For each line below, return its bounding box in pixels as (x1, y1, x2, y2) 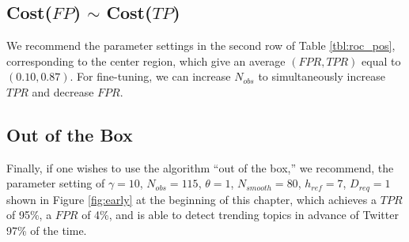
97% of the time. (6, 222, 87, 239)
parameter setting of (6, 175, 105, 191)
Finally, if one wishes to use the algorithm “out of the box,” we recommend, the (6, 159, 394, 176)
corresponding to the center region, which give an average (6, 52, 286, 69)
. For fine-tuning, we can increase (70, 68, 231, 85)
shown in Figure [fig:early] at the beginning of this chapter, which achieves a (6, 191, 377, 207)
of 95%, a (6, 206, 52, 223)
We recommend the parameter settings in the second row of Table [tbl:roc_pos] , (6, 37, 396, 54)
